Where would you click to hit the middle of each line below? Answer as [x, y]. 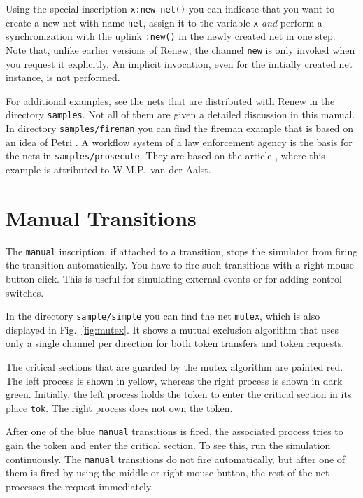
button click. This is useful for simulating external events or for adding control [174, 278]
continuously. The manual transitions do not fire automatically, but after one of [176, 458]
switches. [25, 292]
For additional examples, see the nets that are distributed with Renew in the [170, 100]
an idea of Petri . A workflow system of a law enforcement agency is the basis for [179, 142]
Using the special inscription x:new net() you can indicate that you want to [170, 8]
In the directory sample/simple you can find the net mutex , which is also [163, 316]
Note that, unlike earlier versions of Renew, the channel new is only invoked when [180, 49]
